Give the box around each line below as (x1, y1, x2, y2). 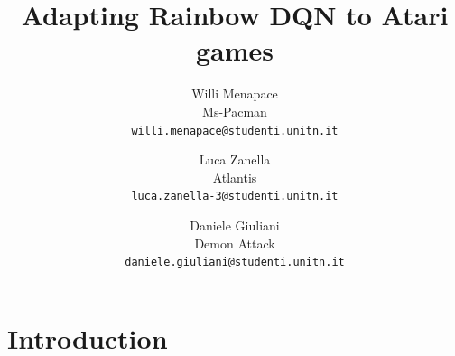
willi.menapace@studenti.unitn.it (131, 124, 339, 137)
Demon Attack (194, 233, 275, 252)
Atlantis (212, 167, 257, 186)
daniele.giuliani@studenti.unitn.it (125, 256, 345, 269)
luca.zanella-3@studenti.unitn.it (131, 190, 339, 203)
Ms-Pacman (202, 101, 267, 120)
